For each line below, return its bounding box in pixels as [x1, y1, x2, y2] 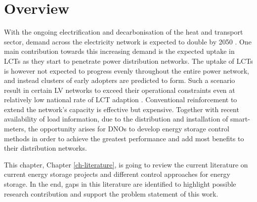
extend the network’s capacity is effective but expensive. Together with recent [4, 104, 239, 114]
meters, [4, 123, 26, 134]
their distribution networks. [4, 143, 87, 153]
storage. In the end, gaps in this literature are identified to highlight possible [4, 179, 236, 189]
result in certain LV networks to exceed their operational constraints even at [4, 84, 235, 95]
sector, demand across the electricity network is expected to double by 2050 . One [4, 36, 252, 46]
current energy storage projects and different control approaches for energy [4, 169, 230, 179]
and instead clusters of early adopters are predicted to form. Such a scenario [4, 75, 235, 85]
